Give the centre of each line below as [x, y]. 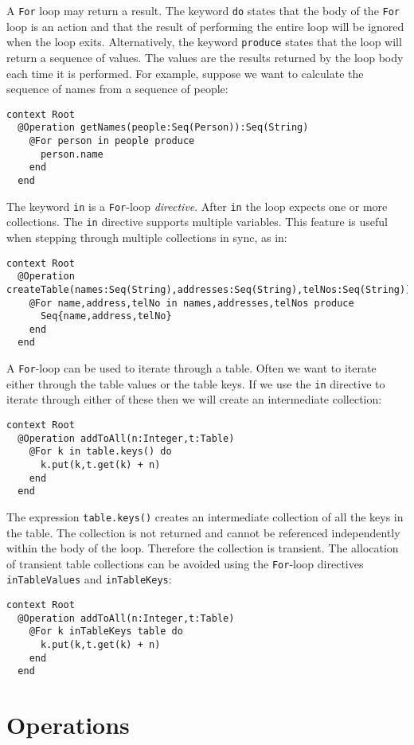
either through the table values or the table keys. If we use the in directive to [196, 383]
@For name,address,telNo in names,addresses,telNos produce [191, 303]
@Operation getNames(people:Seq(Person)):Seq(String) [163, 128]
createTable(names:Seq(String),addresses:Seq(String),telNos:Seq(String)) [209, 289]
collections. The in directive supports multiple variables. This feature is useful [197, 222]
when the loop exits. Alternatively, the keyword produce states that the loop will [204, 42]
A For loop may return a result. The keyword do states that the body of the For [203, 10]
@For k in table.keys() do [100, 452]
